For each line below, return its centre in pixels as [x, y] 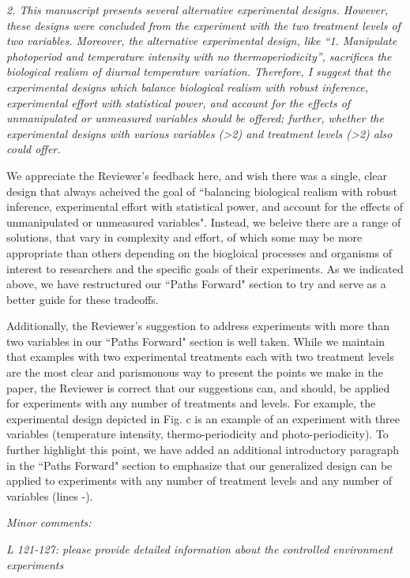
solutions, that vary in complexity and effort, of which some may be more [184, 237]
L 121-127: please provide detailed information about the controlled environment [199, 549]
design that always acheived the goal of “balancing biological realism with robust [202, 191]
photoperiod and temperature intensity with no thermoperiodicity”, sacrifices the [199, 56]
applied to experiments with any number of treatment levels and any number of [199, 480]
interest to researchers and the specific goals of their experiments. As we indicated [205, 268]
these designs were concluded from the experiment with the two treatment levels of [203, 25]
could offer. [34, 149]
